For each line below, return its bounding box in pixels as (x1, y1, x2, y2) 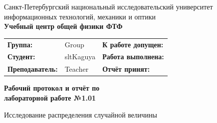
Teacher (64, 64, 89, 74)
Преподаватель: (7, 64, 58, 74)
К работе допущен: (102, 39, 164, 49)
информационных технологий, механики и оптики (4, 11, 156, 21)
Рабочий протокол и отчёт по (4, 83, 100, 93)
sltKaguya (64, 51, 96, 62)
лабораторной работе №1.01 (4, 92, 96, 103)
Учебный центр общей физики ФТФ (4, 21, 123, 31)
